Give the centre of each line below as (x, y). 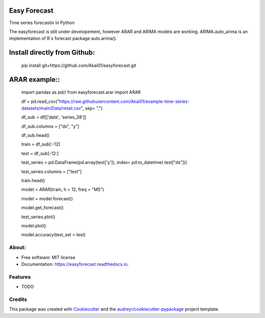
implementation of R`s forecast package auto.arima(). (63, 38)
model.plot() (34, 225)
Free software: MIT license (48, 257)
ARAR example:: (34, 79)
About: (18, 248)
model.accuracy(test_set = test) (53, 235)
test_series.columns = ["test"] (52, 171)
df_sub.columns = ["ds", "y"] (50, 126)
